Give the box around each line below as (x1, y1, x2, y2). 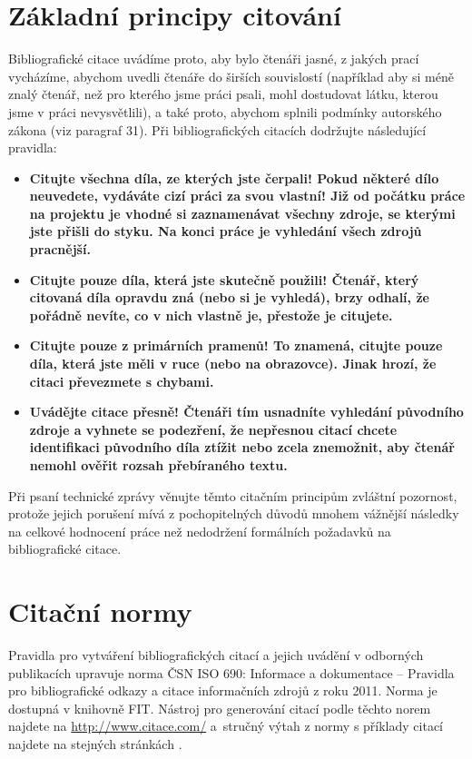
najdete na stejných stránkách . (8, 734, 182, 754)
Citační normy (8, 593, 192, 630)
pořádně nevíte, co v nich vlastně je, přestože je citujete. (29, 305, 393, 324)
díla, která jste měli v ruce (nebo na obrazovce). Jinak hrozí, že (29, 354, 437, 373)
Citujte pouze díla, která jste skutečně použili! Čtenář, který (29, 270, 419, 289)
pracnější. (29, 240, 91, 259)
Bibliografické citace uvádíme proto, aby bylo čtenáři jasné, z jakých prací (8, 49, 419, 68)
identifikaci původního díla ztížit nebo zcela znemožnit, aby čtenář (29, 438, 455, 457)
